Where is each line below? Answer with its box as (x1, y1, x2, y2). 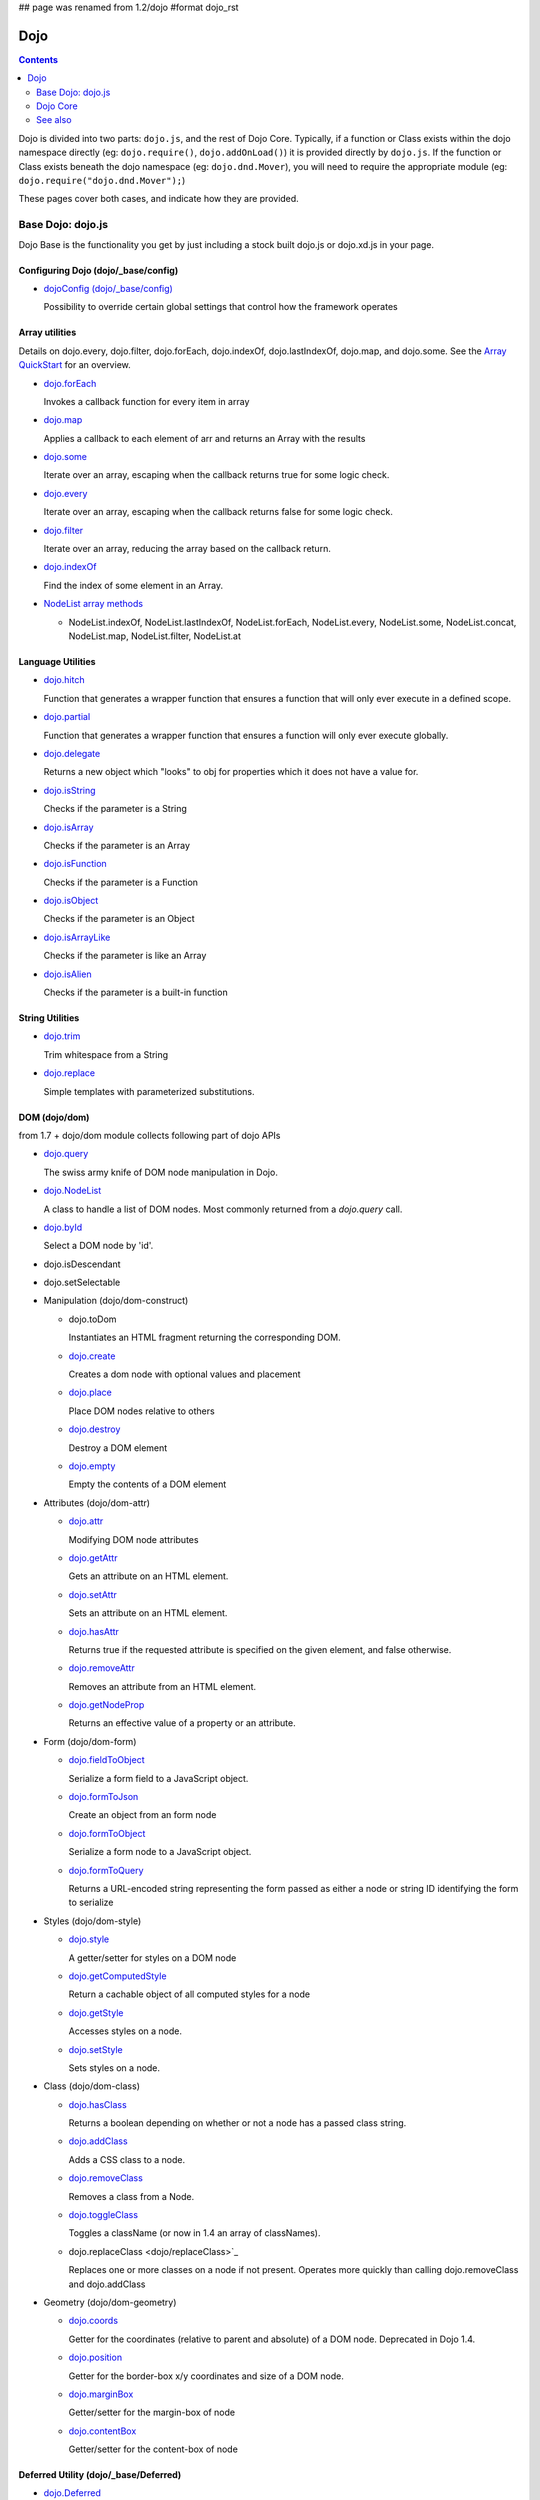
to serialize (68, 1896, 114, 1909)
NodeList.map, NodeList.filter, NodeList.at (68, 630, 242, 642)
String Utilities (18, 1012, 80, 1024)
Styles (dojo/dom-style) (43, 1915, 142, 1927)
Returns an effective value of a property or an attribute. (68, 1717, 296, 1729)
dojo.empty (68, 1460, 116, 1472)
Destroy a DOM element (68, 1441, 168, 1454)
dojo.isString (43, 784, 96, 796)
